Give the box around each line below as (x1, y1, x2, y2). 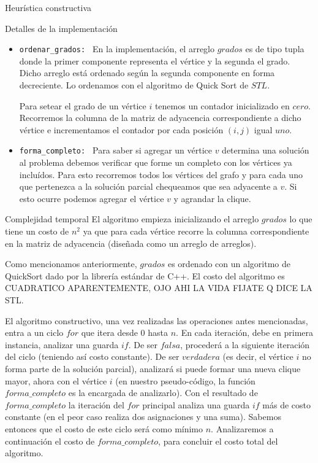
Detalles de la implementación (5, 21, 118, 34)
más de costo (262, 398, 311, 411)
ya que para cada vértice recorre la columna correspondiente (83, 225, 309, 238)
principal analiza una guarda (142, 398, 250, 411)
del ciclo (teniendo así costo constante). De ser (5, 350, 180, 363)
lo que (289, 212, 312, 225)
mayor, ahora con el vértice (5, 374, 107, 387)
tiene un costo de (5, 225, 69, 238)
